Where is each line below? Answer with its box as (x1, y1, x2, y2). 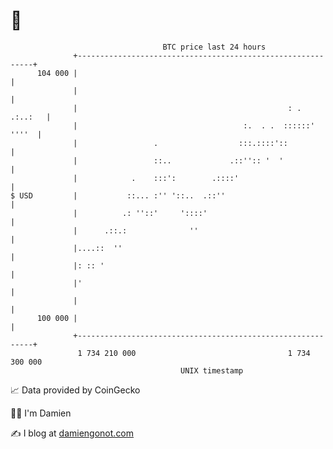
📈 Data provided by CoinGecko (10, 384, 141, 396)
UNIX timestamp (180, 365, 244, 376)
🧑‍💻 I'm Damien (10, 407, 72, 419)
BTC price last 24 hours (162, 42, 267, 52)
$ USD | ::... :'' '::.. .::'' (10, 190, 226, 201)
